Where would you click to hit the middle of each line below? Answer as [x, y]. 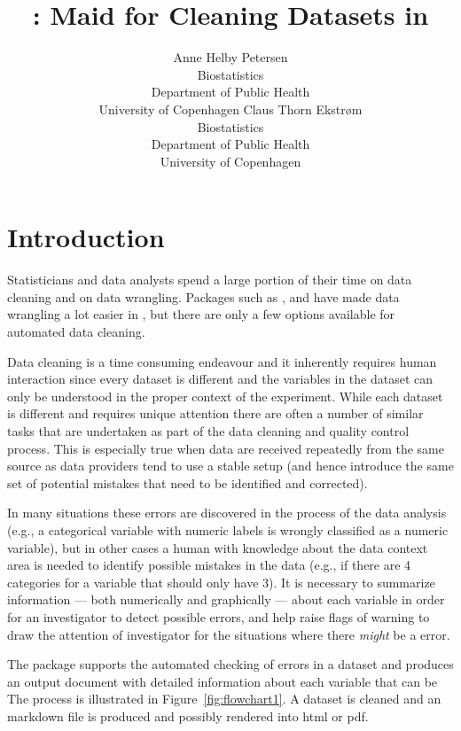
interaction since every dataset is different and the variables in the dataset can [220, 379]
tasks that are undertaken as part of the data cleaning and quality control [208, 430]
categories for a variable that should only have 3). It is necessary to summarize [221, 582]
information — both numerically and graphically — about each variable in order [226, 599]
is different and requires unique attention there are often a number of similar [215, 413]
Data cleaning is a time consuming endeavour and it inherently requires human [222, 361]
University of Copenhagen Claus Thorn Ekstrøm [230, 109]
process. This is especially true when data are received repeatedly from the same [226, 448]
